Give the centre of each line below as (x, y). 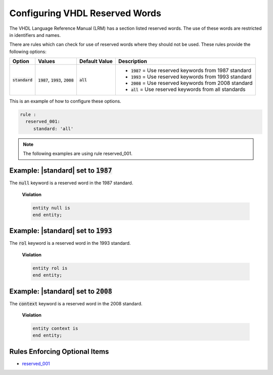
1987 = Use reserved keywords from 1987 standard (191, 71)
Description (133, 62)
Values (47, 62)
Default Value (96, 62)
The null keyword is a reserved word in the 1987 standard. (71, 183)
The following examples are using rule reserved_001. (78, 153)
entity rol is (50, 268)
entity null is (51, 208)
